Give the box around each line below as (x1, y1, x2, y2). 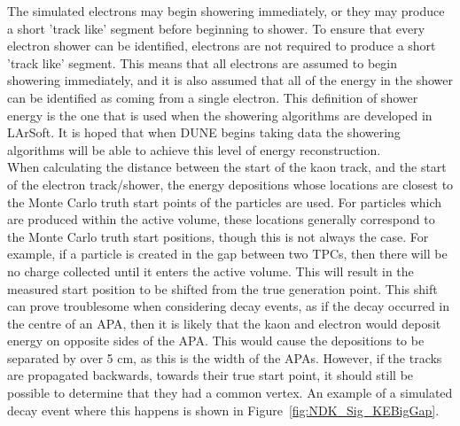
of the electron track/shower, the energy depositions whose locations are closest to (7, 174, 454, 193)
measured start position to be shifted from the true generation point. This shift (7, 279, 438, 298)
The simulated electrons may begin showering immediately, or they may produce (7, 2, 445, 19)
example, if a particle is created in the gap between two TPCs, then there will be (7, 244, 448, 263)
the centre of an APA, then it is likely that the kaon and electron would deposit (7, 314, 441, 332)
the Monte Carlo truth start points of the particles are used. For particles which (7, 192, 442, 211)
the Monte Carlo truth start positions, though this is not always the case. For (7, 227, 429, 245)
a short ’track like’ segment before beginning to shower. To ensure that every (7, 19, 425, 37)
